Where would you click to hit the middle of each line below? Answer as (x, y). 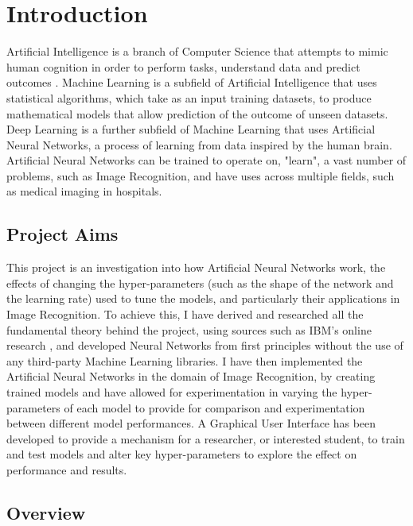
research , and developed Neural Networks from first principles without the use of (205, 345)
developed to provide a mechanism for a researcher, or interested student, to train (206, 438)
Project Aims (62, 234)
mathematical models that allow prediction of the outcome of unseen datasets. (197, 113)
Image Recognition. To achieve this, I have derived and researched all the (185, 314)
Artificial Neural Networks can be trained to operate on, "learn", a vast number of (206, 160)
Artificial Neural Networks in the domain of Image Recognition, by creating (191, 376)
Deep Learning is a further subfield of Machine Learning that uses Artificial (191, 129)
